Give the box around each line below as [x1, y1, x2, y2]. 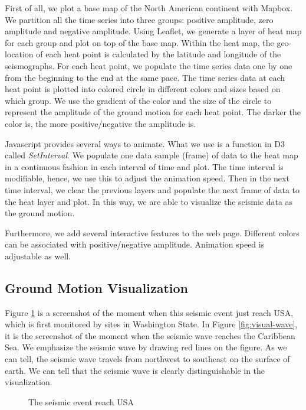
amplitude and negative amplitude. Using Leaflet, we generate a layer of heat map [5, 25, 302, 37]
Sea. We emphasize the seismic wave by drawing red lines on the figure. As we [5, 341, 287, 353]
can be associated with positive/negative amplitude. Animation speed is [5, 238, 265, 250]
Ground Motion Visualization [5, 278, 189, 297]
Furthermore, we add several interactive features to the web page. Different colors [5, 226, 300, 239]
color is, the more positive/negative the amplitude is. [5, 117, 196, 129]
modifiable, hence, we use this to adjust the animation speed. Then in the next [5, 172, 289, 184]
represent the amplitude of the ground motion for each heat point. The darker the [5, 106, 301, 118]
